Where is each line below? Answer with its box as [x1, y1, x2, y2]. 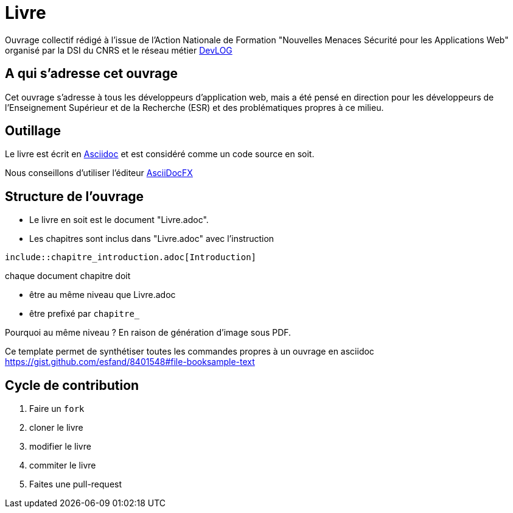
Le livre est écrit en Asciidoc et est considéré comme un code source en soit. [5, 149, 315, 160]
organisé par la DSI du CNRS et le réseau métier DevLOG [5, 44, 232, 55]
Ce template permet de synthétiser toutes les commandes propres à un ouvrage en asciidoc [5, 346, 374, 357]
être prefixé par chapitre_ [29, 308, 140, 319]
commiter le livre [29, 460, 96, 471]
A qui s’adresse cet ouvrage [5, 66, 178, 82]
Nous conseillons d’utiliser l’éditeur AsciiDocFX [5, 168, 193, 179]
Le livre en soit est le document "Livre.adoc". [29, 214, 209, 225]
